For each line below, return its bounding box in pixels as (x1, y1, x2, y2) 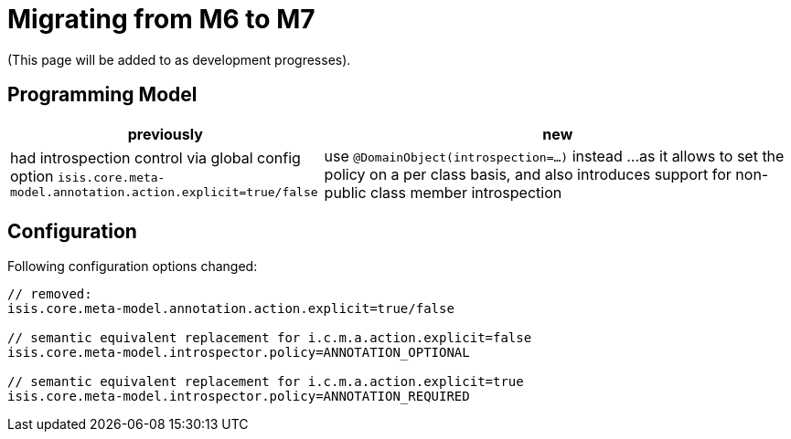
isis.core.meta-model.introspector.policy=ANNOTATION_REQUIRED (7, 389, 470, 404)
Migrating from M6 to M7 (7, 4, 315, 35)
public (324, 183, 367, 202)
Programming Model (7, 83, 198, 107)
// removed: (7, 287, 92, 302)
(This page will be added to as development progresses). (7, 51, 351, 68)
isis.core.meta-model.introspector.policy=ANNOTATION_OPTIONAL (7, 345, 470, 361)
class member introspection (370, 183, 562, 202)
